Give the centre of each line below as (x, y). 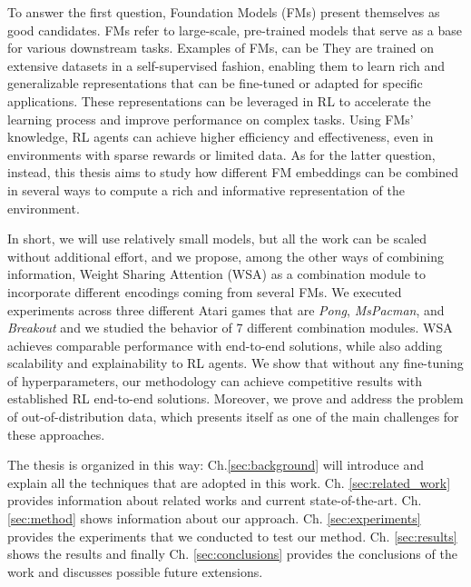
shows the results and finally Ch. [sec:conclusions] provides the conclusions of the (232, 554)
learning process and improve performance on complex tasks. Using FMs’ (211, 119)
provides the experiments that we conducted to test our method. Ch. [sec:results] (232, 536)
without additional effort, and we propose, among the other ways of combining (226, 256)
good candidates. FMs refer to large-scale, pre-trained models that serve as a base (235, 30)
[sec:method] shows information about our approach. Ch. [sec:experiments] (214, 518)
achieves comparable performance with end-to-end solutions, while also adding (225, 345)
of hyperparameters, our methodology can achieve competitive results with (215, 380)
